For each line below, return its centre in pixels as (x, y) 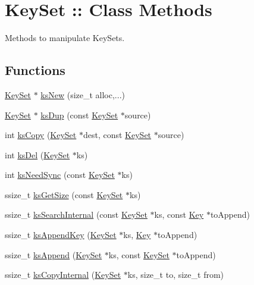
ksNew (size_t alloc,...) (83, 94)
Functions (35, 70)
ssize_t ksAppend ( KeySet (54, 254)
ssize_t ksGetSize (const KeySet (64, 194)
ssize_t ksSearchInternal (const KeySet (76, 214)
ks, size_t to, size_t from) (176, 275)
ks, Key (137, 235)
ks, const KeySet (139, 254)
